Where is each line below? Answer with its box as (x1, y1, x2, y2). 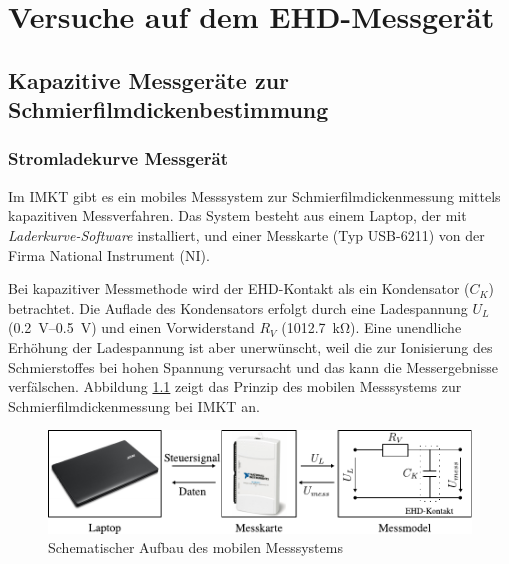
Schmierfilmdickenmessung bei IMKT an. (8, 395, 260, 416)
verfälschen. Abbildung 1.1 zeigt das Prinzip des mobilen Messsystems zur (8, 376, 462, 397)
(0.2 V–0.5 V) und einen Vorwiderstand (8, 317, 255, 338)
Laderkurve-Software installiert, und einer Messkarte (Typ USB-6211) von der (8, 224, 485, 245)
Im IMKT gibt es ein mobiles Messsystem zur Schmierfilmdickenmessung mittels (8, 185, 501, 206)
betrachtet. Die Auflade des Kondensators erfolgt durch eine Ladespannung (8, 297, 468, 318)
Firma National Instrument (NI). (8, 244, 210, 265)
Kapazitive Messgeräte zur (8, 64, 290, 95)
